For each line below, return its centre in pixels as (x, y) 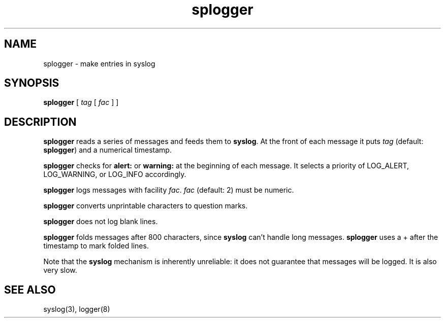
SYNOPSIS (32, 83)
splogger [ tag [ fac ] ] (81, 102)
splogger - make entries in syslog (99, 63)
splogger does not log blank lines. (101, 222)
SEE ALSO (30, 290)
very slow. (60, 270)
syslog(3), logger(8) (77, 309)
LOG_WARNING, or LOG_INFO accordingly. (115, 174)
